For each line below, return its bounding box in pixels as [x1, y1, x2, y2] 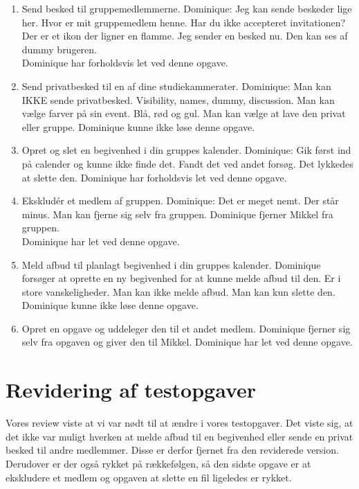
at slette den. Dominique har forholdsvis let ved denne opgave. [21, 170, 287, 184]
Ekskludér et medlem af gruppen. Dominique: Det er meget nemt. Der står [21, 193, 339, 208]
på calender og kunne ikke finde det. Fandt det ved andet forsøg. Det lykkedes [21, 156, 353, 170]
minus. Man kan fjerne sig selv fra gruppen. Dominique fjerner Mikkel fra [21, 206, 333, 221]
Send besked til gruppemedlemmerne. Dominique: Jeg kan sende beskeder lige [21, 1, 352, 15]
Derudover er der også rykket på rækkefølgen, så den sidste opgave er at [6, 456, 311, 470]
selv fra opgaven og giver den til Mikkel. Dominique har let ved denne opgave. [21, 335, 353, 349]
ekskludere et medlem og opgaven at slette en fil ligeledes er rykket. [6, 470, 292, 484]
